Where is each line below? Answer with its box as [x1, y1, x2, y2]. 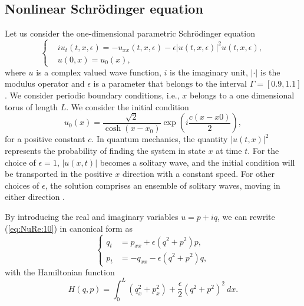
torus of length [5, 100, 58, 113]
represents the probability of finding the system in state [5, 144, 206, 157]
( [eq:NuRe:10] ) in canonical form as [5, 222, 133, 234]
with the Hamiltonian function [5, 265, 115, 278]
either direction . [5, 190, 65, 203]
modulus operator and [5, 77, 85, 90]
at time [216, 144, 242, 157]
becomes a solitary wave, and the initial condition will [100, 156, 295, 168]
